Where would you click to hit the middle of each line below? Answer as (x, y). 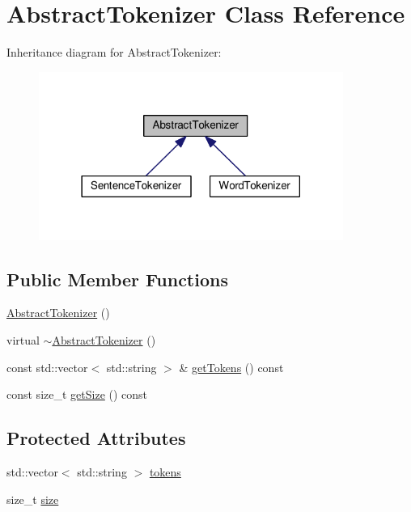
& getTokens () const (231, 367)
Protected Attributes (96, 438)
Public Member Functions (117, 279)
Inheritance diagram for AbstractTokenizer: (114, 52)
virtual (23, 339)
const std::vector (47, 367)
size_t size (33, 499)
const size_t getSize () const (77, 394)
